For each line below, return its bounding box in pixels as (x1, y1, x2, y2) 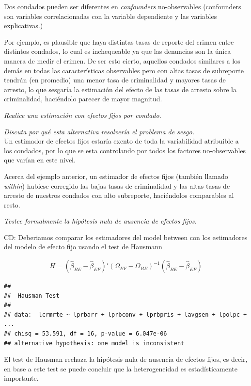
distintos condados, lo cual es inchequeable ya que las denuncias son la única (4, 46, 231, 56)
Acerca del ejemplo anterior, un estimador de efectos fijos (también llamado (4, 171, 228, 181)
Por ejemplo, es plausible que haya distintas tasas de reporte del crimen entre (4, 36, 234, 47)
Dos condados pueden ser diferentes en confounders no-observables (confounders (4, 1, 241, 11)
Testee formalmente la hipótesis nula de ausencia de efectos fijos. (4, 216, 197, 226)
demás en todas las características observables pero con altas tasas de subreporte (4, 65, 244, 75)
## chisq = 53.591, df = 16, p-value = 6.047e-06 (4, 330, 167, 338)
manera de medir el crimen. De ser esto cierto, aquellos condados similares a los (4, 55, 240, 65)
